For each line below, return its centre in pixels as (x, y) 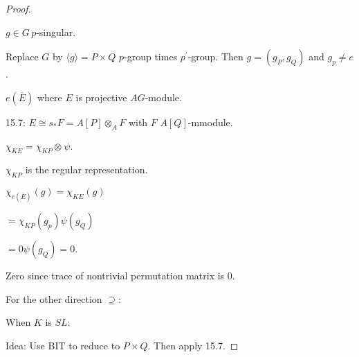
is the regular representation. (86, 169)
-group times (151, 56)
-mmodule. (210, 122)
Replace (22, 56)
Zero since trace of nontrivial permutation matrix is (115, 276)
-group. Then (215, 56)
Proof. (18, 8)
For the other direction (54, 298)
